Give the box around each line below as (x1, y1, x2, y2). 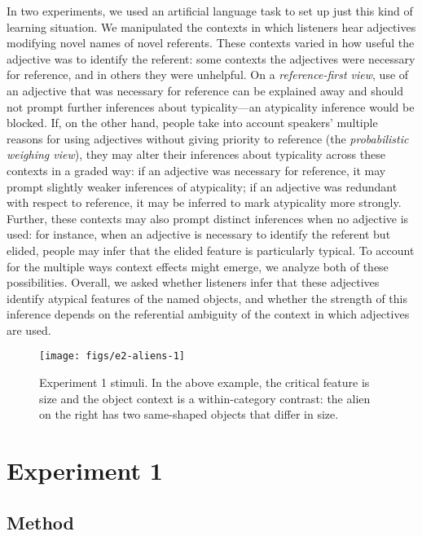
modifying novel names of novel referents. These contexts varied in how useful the (7, 34, 415, 51)
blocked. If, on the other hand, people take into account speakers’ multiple (7, 114, 378, 131)
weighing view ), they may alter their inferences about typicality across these (7, 146, 385, 163)
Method (7, 509, 74, 534)
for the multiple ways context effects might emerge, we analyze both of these (7, 257, 389, 275)
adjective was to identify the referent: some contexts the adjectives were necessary (7, 50, 415, 67)
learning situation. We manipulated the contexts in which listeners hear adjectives (7, 18, 416, 35)
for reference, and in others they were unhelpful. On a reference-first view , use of (7, 66, 409, 83)
